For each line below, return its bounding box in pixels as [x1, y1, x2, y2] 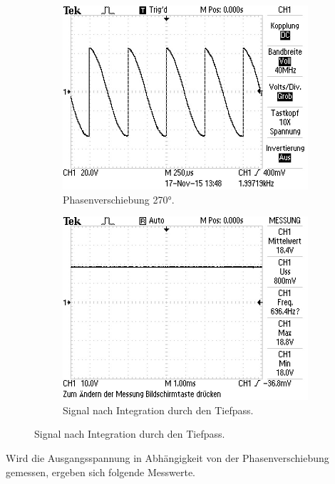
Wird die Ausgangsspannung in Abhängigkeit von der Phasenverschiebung [6, 450, 329, 465]
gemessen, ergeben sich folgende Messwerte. [6, 464, 196, 479]
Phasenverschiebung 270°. [63, 191, 175, 206]
